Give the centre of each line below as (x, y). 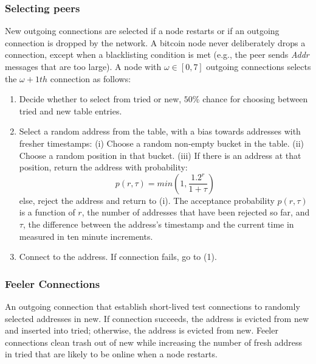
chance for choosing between (255, 99)
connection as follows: (91, 78)
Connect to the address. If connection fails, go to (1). (118, 257)
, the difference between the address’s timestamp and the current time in (158, 224)
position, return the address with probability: (103, 167)
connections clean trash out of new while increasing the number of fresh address (154, 342)
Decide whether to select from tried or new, (100, 99)
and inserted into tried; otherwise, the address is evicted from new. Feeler (142, 330)
